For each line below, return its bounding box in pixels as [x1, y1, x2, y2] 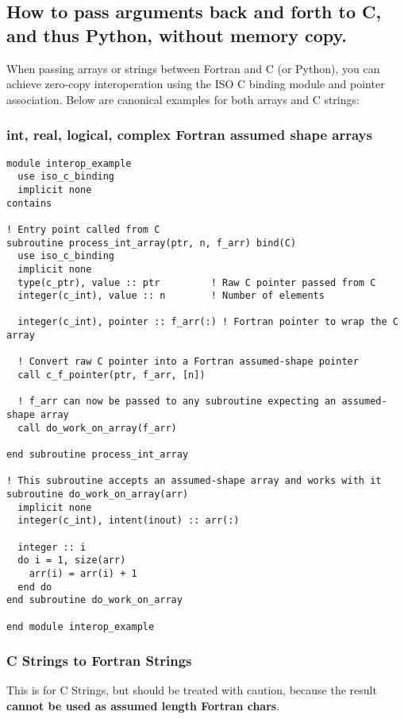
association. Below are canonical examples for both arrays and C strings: [6, 91, 360, 107]
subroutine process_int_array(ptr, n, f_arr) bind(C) [6, 237, 297, 249]
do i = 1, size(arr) [17, 555, 126, 566]
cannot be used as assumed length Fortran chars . [6, 698, 280, 714]
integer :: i [17, 541, 87, 553]
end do [17, 581, 52, 593]
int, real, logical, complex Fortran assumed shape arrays [6, 125, 372, 145]
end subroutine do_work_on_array [6, 594, 183, 606]
